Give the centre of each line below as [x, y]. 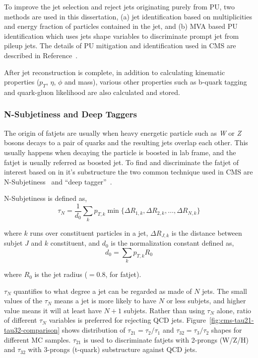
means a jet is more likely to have [105, 301]
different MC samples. [37, 339]
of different [21, 320]
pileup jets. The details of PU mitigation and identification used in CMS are [120, 45]
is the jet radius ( [61, 274]
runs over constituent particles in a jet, [89, 232]
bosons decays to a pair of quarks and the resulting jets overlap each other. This [126, 142]
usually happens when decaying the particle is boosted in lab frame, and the [120, 152]
